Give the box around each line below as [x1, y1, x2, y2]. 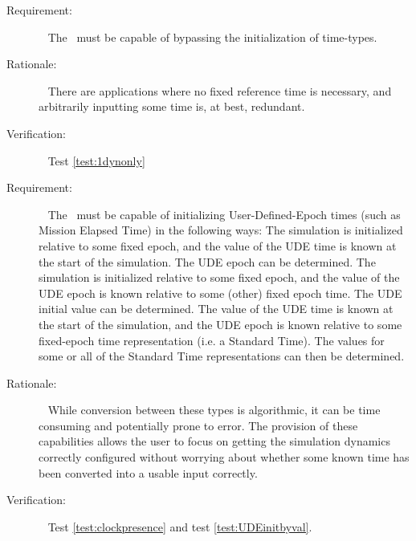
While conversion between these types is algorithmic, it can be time [47, 401, 381, 418]
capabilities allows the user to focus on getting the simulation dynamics [39, 433, 390, 449]
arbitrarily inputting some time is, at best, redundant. [39, 98, 305, 115]
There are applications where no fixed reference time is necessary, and [47, 82, 392, 99]
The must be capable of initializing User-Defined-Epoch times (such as [47, 205, 401, 222]
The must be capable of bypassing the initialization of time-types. [47, 28, 377, 45]
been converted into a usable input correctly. [39, 464, 258, 481]
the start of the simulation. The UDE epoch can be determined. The [39, 253, 376, 270]
